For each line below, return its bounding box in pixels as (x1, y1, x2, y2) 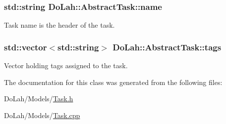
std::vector (4, 41, 47, 53)
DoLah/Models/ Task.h (4, 93, 73, 104)
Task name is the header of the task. (4, 20, 115, 30)
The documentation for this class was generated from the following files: (4, 77, 223, 87)
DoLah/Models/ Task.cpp (4, 110, 80, 120)
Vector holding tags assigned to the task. (4, 60, 128, 71)
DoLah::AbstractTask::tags (113, 41, 222, 53)
